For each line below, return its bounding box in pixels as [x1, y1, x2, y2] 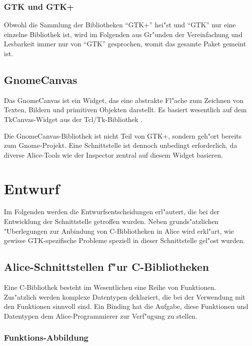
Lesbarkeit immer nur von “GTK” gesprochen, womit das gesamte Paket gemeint [4, 39, 246, 49]
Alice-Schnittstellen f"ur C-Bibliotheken [4, 259, 209, 274]
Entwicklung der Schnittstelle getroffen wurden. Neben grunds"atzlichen [4, 216, 219, 226]
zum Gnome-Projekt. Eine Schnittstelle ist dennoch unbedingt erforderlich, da [4, 140, 237, 150]
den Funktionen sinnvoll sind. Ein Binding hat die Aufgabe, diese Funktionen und [4, 301, 249, 311]
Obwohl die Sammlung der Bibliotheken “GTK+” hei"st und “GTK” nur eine [4, 20, 236, 30]
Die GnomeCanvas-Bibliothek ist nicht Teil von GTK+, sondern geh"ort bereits [4, 130, 242, 141]
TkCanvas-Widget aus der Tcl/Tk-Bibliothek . [4, 114, 143, 124]
